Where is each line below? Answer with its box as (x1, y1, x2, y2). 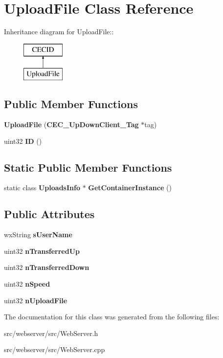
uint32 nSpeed (4, 279, 50, 289)
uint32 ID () (4, 135, 42, 146)
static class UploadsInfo (4, 182, 80, 193)
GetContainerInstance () (88, 182, 172, 193)
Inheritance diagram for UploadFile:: (4, 26, 114, 37)
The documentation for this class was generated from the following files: (4, 312, 220, 322)
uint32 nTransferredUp (4, 246, 80, 256)
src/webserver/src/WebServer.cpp (4, 344, 105, 355)
